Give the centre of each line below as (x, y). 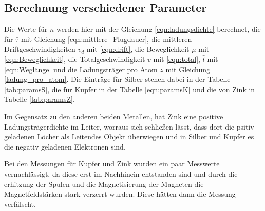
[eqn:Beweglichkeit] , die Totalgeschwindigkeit (75, 59)
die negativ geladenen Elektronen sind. (65, 146)
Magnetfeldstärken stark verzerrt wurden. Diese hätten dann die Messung (120, 194)
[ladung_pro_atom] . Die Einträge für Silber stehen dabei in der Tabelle (117, 79)
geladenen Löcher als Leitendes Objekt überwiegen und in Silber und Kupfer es (129, 136)
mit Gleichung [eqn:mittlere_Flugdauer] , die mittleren (107, 39)
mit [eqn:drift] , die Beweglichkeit (138, 49)
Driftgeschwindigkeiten (40, 49)
